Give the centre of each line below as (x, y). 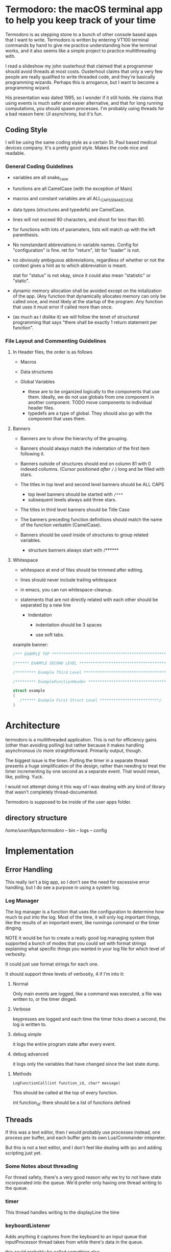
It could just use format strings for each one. (52, 964)
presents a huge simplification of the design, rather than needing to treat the (86, 766)
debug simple (27, 1034)
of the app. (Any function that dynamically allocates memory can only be (89, 296)
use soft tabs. (50, 635)
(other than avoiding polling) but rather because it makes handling (75, 745)
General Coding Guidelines (39, 166)
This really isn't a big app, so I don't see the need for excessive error (77, 882)
